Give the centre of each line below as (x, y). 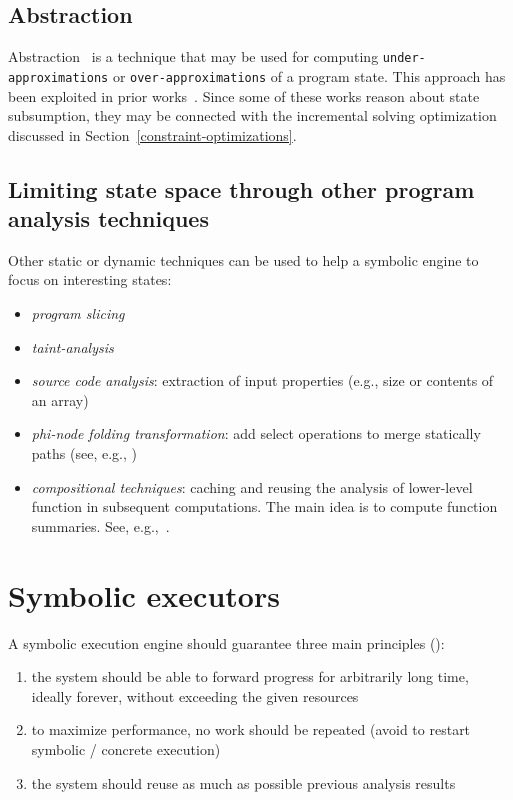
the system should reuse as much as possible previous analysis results (243, 782)
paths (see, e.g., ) (84, 453)
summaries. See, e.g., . (100, 525)
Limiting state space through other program (241, 188)
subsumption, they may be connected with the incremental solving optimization (252, 115)
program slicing (78, 313)
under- (404, 58)
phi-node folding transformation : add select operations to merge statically (256, 433)
